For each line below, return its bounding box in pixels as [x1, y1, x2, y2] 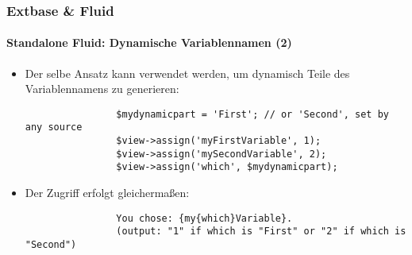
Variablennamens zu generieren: [25, 80, 179, 97]
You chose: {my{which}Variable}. [116, 212, 293, 224]
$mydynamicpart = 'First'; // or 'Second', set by [116, 108, 389, 120]
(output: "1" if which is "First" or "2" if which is [116, 226, 406, 238]
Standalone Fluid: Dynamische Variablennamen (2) [6, 34, 292, 51]
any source [25, 122, 83, 133]
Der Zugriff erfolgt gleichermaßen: [25, 184, 190, 201]
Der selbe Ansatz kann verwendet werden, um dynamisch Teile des [25, 64, 350, 81]
